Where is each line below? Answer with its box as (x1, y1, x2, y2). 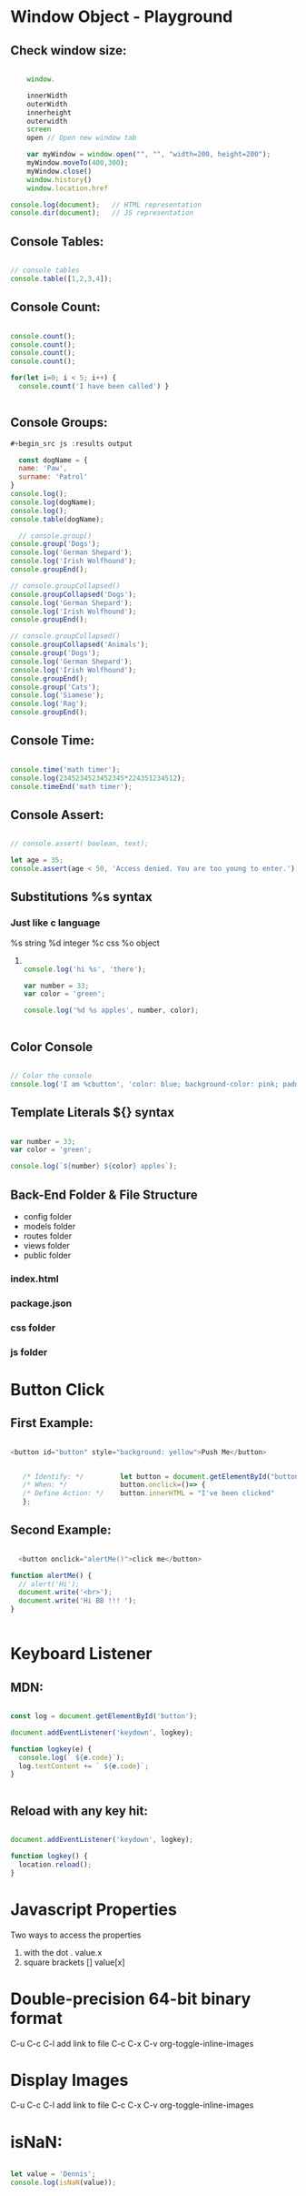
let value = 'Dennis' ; (10, 2170, 96, 2179)
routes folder (23, 1230, 73, 1241)
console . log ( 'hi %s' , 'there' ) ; (23, 965, 146, 974)
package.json (10, 1297, 72, 1310)
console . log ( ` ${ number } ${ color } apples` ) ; (10, 1162, 178, 1171)
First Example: (10, 1415, 94, 1431)
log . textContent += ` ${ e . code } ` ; (18, 1761, 149, 1771)
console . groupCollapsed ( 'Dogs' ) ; (10, 590, 137, 599)
